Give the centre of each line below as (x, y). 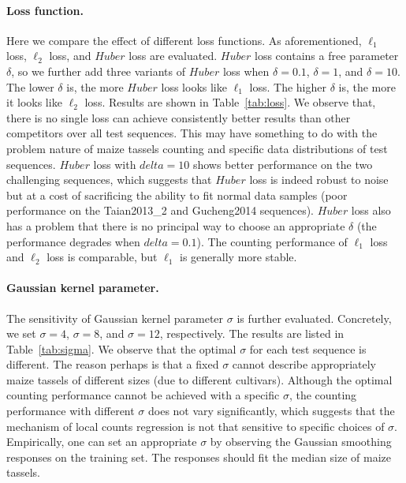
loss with (115, 164)
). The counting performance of (272, 241)
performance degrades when (73, 241)
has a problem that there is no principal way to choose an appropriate (176, 225)
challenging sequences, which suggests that (109, 180)
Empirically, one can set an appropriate (102, 442)
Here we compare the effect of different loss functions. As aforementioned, (184, 40)
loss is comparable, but (102, 257)
